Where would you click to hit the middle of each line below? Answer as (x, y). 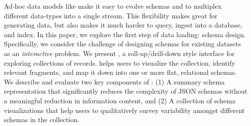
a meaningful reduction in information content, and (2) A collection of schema (120, 100)
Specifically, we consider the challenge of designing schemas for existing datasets (123, 44)
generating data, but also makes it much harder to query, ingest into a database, (123, 25)
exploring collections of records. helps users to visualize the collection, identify (120, 63)
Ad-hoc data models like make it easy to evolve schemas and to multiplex (113, 6)
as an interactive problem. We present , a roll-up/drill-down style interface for (119, 53)
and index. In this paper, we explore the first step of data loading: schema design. (125, 34)
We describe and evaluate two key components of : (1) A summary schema (114, 81)
